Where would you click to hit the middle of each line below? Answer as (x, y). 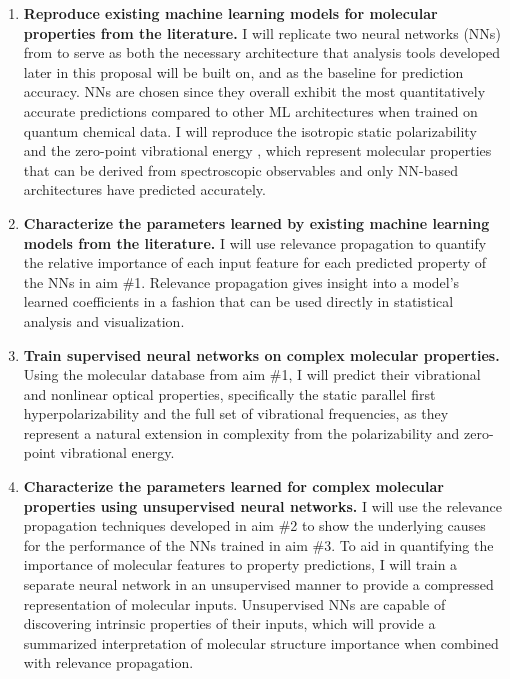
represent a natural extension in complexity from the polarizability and (241, 432)
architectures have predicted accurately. (144, 189)
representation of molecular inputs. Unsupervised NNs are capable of (234, 603)
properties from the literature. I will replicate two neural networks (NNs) (262, 32)
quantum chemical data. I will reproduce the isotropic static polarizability (250, 130)
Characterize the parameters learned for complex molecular (233, 486)
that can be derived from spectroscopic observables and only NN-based (240, 169)
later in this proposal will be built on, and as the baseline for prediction (243, 71)
